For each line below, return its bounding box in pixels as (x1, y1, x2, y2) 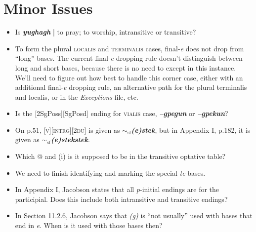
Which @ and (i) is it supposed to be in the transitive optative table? (15, 151, 226, 161)
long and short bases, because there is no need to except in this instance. (15, 62, 236, 73)
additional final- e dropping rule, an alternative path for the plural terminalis (15, 82, 247, 92)
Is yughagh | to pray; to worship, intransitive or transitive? (15, 27, 196, 37)
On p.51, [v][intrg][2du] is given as (15, 124, 120, 135)
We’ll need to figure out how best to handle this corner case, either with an (15, 72, 243, 82)
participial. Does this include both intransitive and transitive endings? (15, 193, 228, 204)
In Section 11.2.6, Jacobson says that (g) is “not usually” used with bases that (15, 210, 253, 221)
